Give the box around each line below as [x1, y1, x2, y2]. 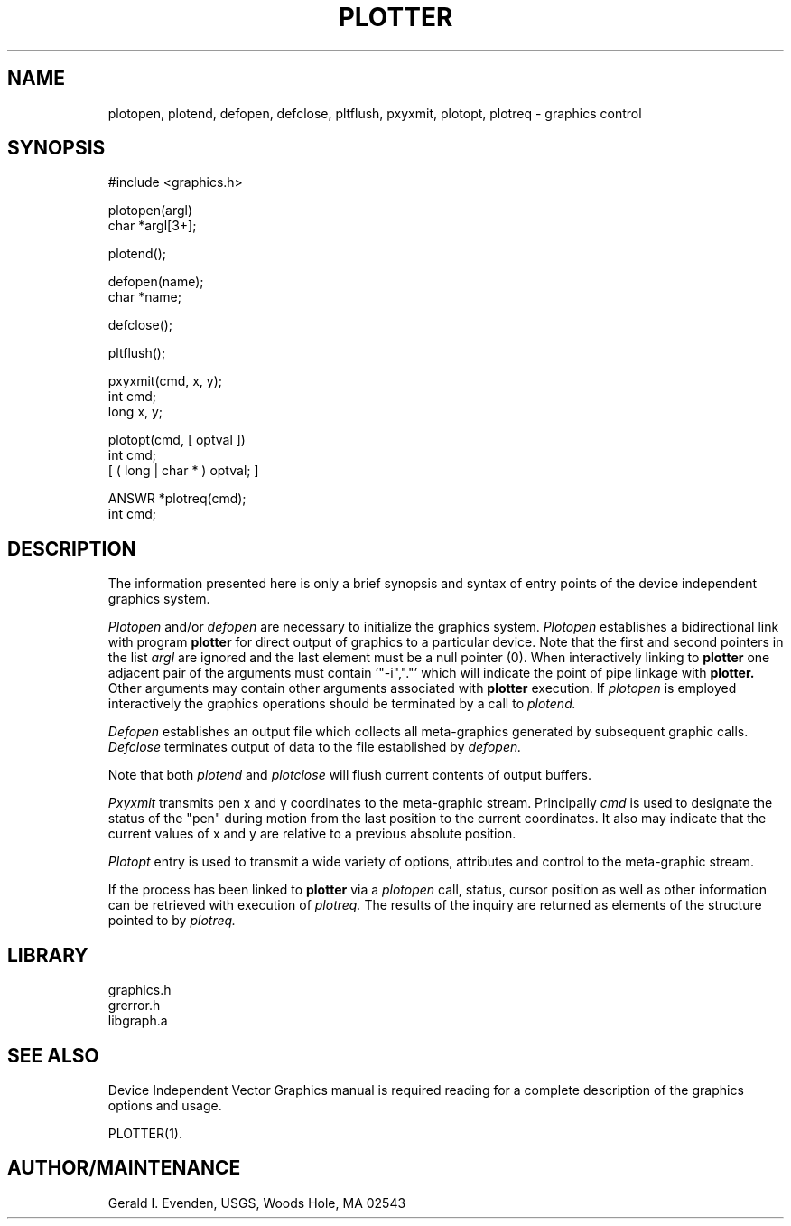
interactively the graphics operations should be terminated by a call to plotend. [107, 696, 576, 712]
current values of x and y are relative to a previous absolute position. [107, 826, 516, 842]
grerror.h [107, 997, 161, 1014]
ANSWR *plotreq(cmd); [107, 491, 247, 507]
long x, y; [107, 404, 163, 420]
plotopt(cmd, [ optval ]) [107, 432, 246, 448]
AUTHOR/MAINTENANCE [7, 1156, 241, 1180]
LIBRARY [7, 943, 88, 967]
